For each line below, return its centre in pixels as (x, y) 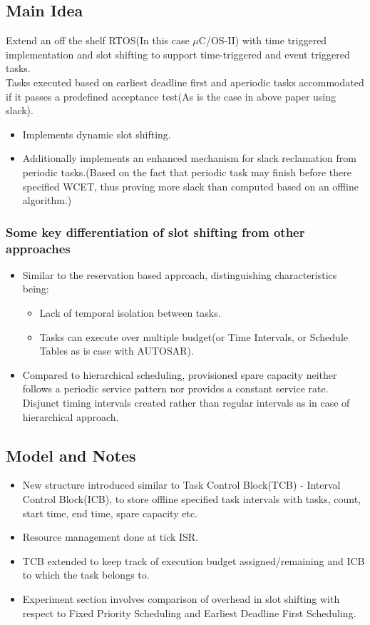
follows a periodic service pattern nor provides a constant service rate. (175, 388)
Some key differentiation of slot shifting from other (155, 232)
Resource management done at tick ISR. (111, 537)
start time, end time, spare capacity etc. (110, 513)
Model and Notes (71, 455)
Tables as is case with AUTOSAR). (117, 351)
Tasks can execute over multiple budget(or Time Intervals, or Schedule (194, 336)
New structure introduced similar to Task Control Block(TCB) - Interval (181, 485)
